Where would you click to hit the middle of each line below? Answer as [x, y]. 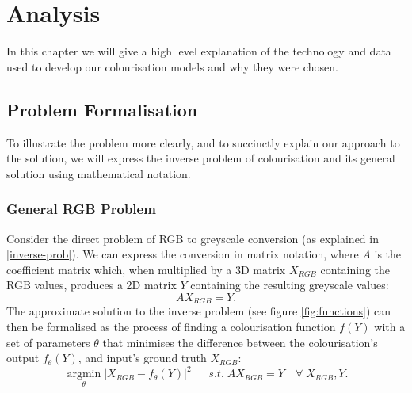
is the [388, 254]
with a [390, 326]
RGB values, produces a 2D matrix [92, 285]
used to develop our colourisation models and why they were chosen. [172, 66]
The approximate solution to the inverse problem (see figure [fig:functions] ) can [199, 311]
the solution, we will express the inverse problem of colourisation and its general [201, 158]
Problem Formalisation [102, 109]
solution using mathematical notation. [99, 173]
